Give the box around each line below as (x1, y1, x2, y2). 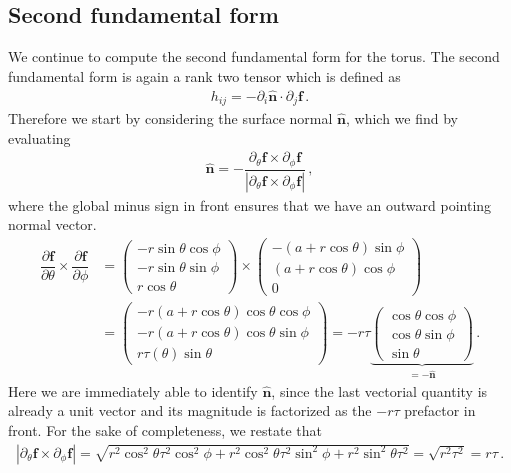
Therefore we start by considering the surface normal (8, 108, 333, 129)
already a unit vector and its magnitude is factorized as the (8, 400, 372, 421)
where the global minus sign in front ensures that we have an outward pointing (8, 194, 492, 215)
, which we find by (346, 108, 459, 129)
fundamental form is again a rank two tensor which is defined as (8, 65, 401, 86)
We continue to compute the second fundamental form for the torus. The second (8, 46, 500, 67)
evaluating (8, 127, 71, 148)
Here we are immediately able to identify (8, 380, 258, 401)
